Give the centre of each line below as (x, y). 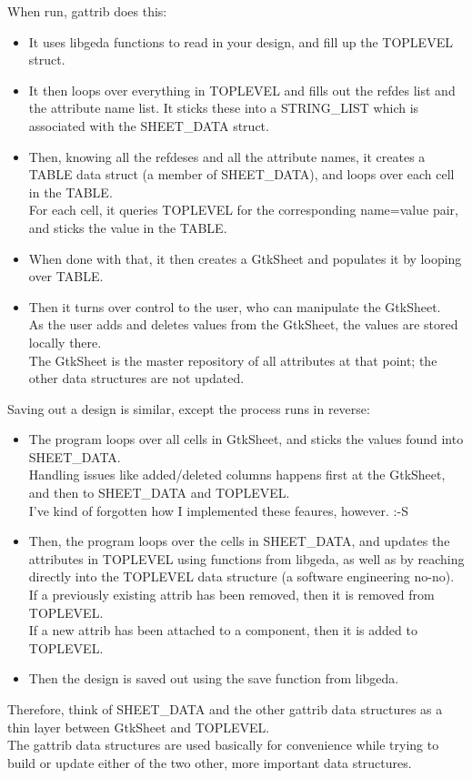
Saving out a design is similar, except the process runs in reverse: (189, 408)
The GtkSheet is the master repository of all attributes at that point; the (233, 360)
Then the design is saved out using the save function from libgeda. (214, 678)
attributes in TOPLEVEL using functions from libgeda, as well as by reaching (246, 558)
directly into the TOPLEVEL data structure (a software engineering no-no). (241, 576)
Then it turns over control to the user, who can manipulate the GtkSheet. (235, 306)
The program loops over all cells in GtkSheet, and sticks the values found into (246, 439)
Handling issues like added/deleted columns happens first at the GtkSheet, (237, 475)
